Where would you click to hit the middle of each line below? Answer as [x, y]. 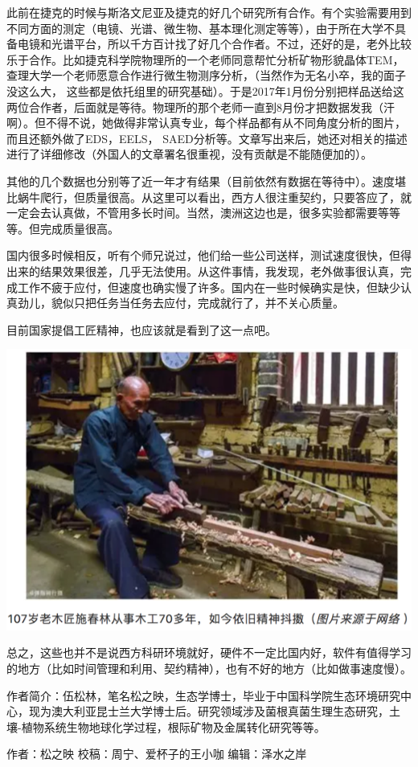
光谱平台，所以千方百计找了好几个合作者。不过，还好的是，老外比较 [231, 44]
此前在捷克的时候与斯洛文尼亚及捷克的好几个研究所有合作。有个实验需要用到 [209, 12]
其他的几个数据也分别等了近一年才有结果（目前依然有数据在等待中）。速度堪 [206, 180]
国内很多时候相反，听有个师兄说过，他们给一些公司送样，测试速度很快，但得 [209, 255]
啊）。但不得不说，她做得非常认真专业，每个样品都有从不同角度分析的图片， [206, 123]
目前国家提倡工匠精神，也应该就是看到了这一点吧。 [141, 329]
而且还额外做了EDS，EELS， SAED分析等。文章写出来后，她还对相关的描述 [207, 138]
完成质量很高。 [79, 228]
